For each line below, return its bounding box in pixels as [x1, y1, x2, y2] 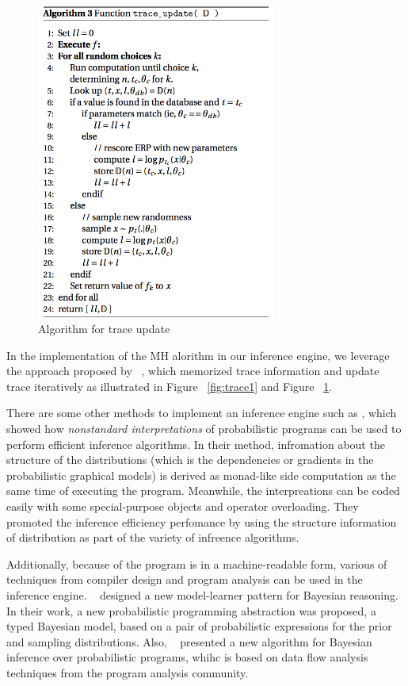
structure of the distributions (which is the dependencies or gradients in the [6, 451, 374, 468]
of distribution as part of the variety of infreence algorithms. [6, 529, 299, 546]
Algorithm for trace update [38, 320, 170, 337]
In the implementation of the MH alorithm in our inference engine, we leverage [6, 347, 390, 363]
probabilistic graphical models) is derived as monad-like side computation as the [6, 466, 396, 483]
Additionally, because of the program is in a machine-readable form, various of [6, 555, 387, 572]
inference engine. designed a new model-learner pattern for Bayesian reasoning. [6, 586, 398, 603]
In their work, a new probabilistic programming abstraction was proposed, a [6, 602, 376, 619]
